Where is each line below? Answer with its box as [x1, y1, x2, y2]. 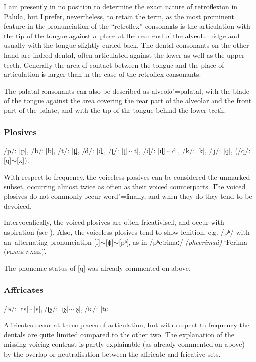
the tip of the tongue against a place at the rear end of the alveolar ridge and [4, 30, 240, 40]
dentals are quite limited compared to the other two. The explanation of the [4, 329, 235, 339]
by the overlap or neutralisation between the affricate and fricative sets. [4, 348, 221, 359]
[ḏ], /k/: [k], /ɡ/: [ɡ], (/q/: [170, 145, 251, 155]
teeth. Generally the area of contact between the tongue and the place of [4, 59, 224, 70]
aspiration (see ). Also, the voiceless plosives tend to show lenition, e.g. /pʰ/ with [4, 226, 250, 237]
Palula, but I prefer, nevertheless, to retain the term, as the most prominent [4, 11, 234, 21]
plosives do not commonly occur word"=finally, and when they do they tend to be [4, 191, 252, 201]
